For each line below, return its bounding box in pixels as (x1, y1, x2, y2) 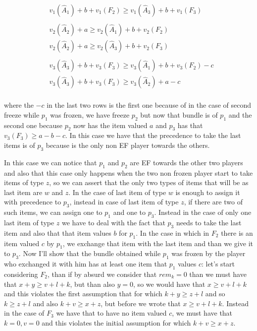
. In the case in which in (136, 227, 209, 238)
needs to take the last (176, 217, 242, 227)
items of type (4, 177, 44, 188)
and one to (113, 207, 146, 217)
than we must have (189, 268, 247, 279)
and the (228, 109, 252, 120)
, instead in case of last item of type (69, 197, 179, 207)
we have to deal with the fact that (62, 217, 165, 227)
